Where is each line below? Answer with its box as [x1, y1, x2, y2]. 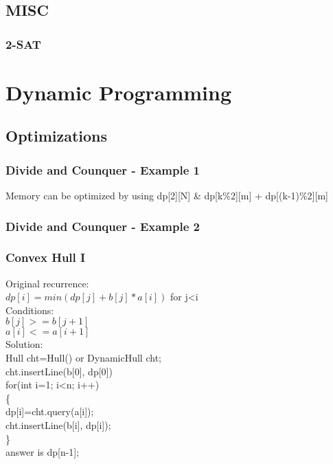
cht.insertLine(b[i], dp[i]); [5, 418, 111, 432]
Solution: [5, 337, 43, 351]
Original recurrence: [5, 276, 89, 290]
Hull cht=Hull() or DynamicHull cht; [5, 351, 161, 365]
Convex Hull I [5, 249, 86, 266]
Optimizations [5, 125, 108, 146]
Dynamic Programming [5, 78, 232, 106]
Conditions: [5, 302, 54, 317]
